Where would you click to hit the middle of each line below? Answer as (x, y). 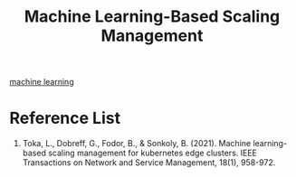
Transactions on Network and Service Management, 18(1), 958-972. (149, 163)
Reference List (65, 118)
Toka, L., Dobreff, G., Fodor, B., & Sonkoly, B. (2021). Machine (137, 144)
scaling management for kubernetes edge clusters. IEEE (153, 153)
